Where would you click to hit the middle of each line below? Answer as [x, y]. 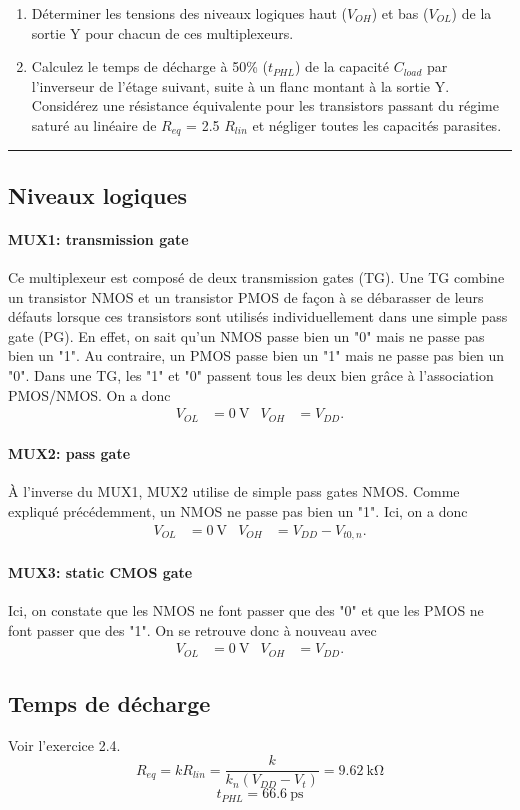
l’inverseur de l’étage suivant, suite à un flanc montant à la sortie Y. [240, 85]
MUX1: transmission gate [98, 238]
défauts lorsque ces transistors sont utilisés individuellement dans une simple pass [258, 316]
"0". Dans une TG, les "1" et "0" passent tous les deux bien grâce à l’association [251, 374]
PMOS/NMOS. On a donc [89, 394]
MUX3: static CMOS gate [100, 571]
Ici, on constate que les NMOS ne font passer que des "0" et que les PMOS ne [246, 609]
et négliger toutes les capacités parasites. [377, 124]
